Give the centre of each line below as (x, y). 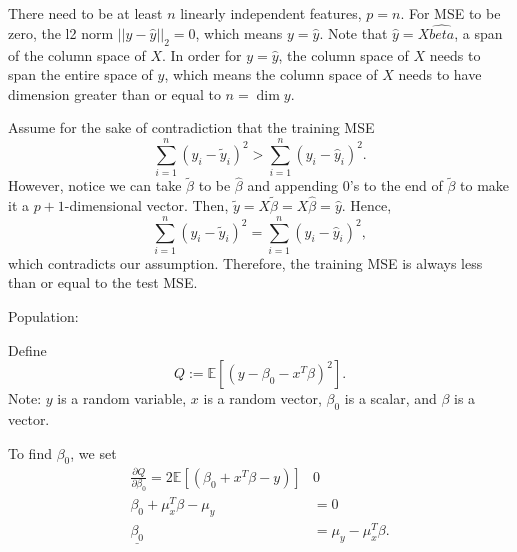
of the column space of (77, 54)
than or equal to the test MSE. (103, 282)
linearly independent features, (271, 13)
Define (27, 349)
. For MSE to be (450, 13)
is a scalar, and (390, 398)
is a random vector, (262, 398)
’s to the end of (396, 185)
